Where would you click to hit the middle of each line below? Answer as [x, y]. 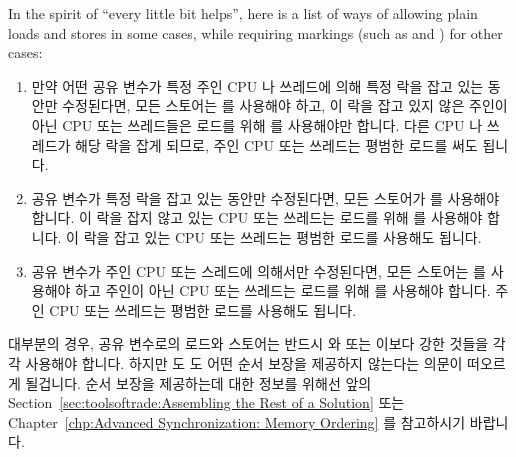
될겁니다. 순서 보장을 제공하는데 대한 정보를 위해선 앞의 [198, 382]
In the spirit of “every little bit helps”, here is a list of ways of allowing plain [243, 13]
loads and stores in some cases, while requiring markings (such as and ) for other [255, 32]
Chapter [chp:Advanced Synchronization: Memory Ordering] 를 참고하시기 [237, 421]
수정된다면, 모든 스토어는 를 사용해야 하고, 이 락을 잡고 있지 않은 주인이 [285, 105]
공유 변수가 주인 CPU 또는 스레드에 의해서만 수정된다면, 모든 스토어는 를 [258, 270]
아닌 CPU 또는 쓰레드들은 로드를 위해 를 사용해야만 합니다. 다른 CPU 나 [257, 124]
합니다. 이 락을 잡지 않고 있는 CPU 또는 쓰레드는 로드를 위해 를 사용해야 [257, 217]
